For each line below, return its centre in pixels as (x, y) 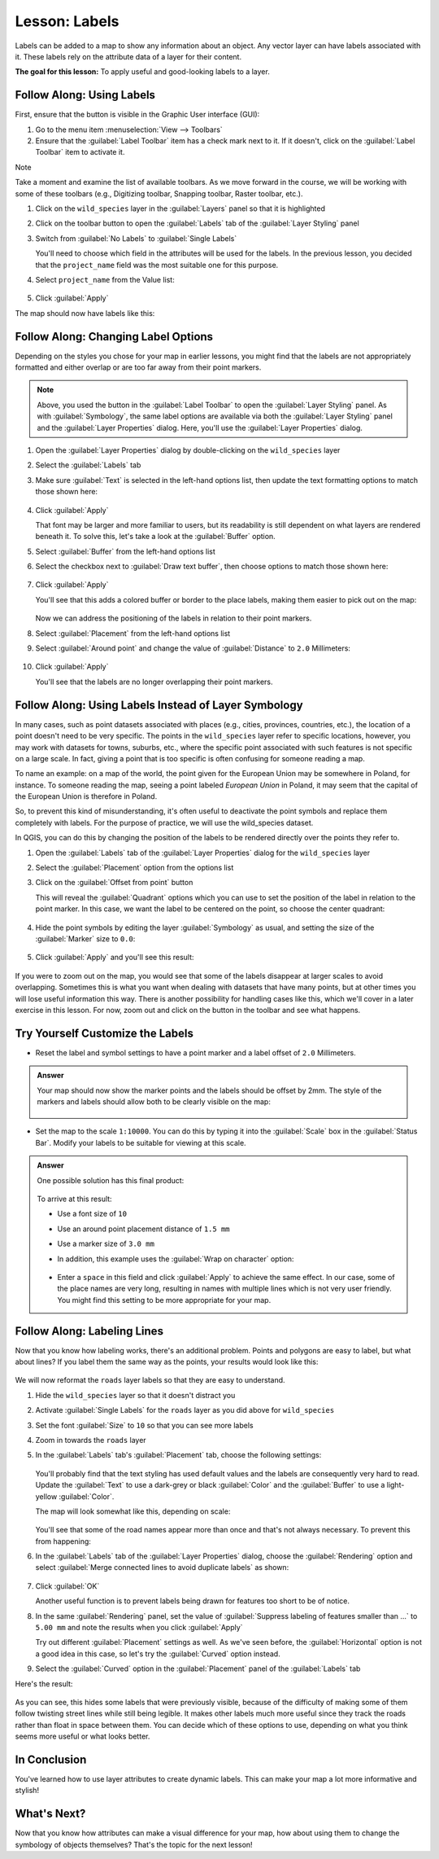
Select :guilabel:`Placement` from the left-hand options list (133, 633)
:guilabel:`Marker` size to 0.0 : (85, 938)
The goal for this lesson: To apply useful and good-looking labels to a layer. (142, 72)
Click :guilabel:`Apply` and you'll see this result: (115, 958)
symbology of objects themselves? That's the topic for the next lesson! (134, 1844)
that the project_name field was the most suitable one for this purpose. (157, 265)
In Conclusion (51, 1759)
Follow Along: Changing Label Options (114, 337)
